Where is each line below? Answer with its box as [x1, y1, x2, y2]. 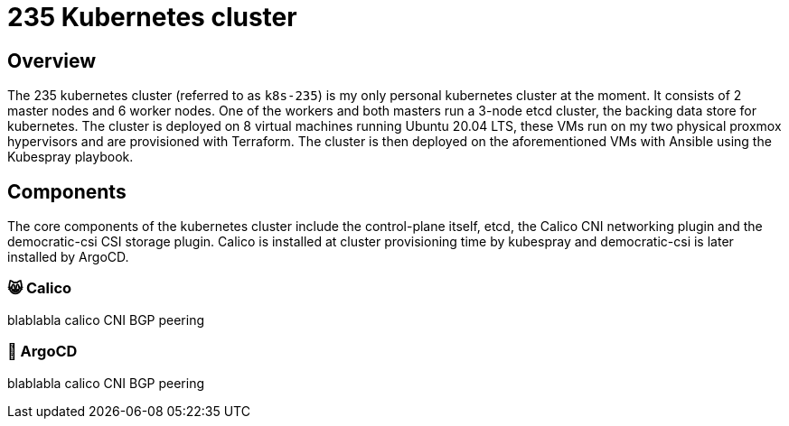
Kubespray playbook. [7, 149, 134, 165]
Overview [7, 49, 97, 72]
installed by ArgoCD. [7, 249, 129, 265]
